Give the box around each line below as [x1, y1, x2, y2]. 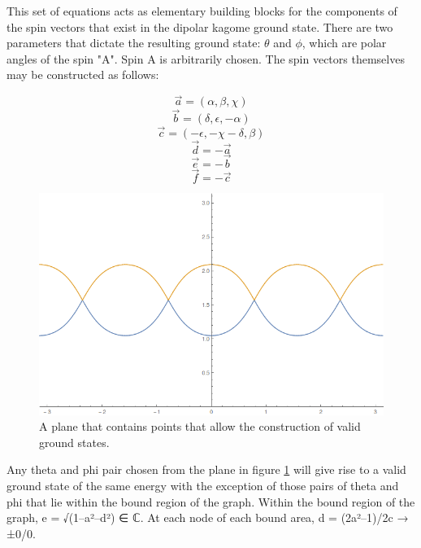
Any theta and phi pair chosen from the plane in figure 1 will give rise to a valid [7, 461, 406, 478]
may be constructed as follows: [7, 66, 159, 83]
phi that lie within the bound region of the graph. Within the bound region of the [7, 493, 415, 510]
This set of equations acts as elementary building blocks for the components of [7, 2, 397, 19]
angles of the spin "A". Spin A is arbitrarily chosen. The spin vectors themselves [7, 50, 405, 67]
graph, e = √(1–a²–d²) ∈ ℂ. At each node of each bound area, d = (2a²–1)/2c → [7, 509, 409, 526]
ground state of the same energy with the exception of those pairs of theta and [7, 477, 399, 494]
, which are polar [302, 34, 387, 51]
